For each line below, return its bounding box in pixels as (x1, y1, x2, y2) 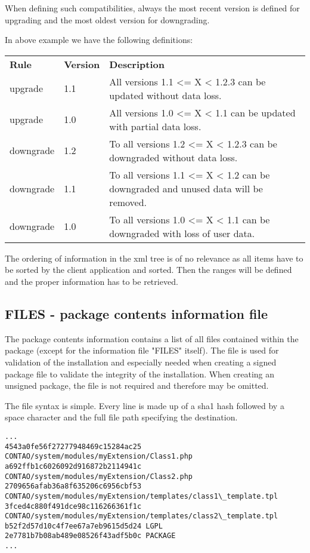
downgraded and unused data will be (109, 181, 263, 195)
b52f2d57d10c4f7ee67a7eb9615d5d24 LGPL (5, 521, 163, 530)
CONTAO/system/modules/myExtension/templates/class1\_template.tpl (5, 491, 278, 500)
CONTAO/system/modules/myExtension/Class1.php (5, 452, 193, 461)
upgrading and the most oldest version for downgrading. (5, 13, 210, 26)
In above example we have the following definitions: (5, 33, 193, 46)
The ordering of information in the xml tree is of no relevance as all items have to (5, 251, 303, 264)
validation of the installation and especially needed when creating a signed (5, 355, 277, 368)
